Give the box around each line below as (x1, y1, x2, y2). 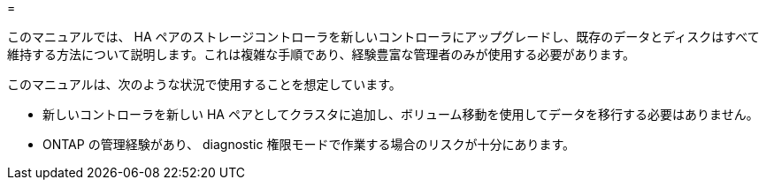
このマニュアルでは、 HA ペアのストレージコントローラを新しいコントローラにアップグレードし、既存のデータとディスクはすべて (7, 29, 760, 44)
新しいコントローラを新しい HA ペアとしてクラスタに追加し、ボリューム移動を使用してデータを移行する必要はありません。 (42, 107, 759, 122)
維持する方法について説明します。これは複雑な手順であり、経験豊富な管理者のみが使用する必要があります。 (7, 47, 636, 62)
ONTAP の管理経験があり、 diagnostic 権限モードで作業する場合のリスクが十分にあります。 (42, 137, 575, 152)
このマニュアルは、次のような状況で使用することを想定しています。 (7, 77, 402, 92)
